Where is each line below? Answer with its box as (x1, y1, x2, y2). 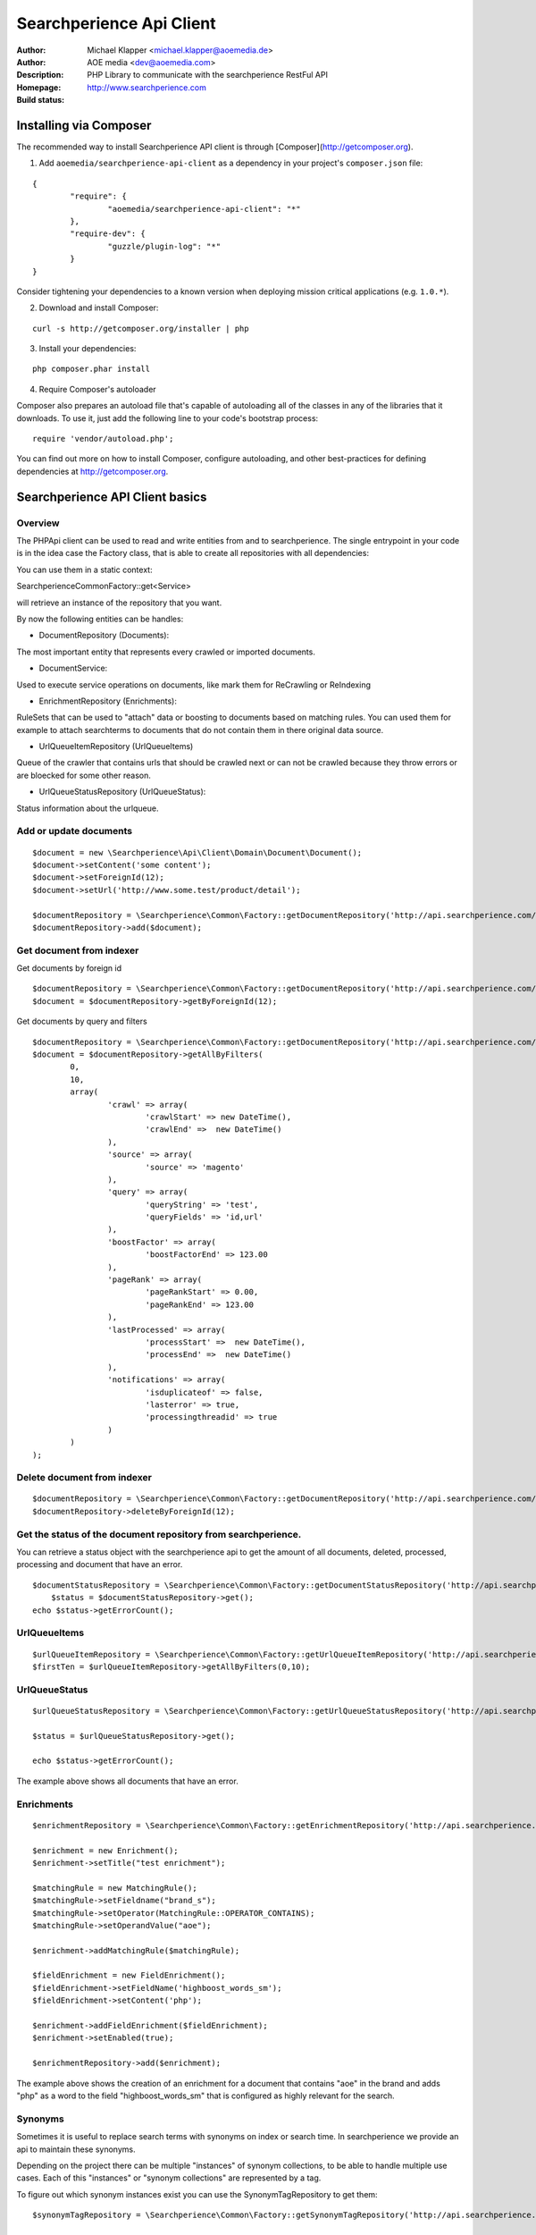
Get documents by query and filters (16, 1016, 147, 1027)
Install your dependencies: (38, 343, 137, 354)
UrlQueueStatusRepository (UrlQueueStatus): (38, 787, 206, 797)
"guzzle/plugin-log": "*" (107, 241, 222, 251)
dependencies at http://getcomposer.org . (16, 466, 169, 477)
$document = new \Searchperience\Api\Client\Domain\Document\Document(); (32, 848, 363, 857)
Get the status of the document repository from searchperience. (16, 1528, 302, 1540)
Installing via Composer (16, 117, 152, 133)
